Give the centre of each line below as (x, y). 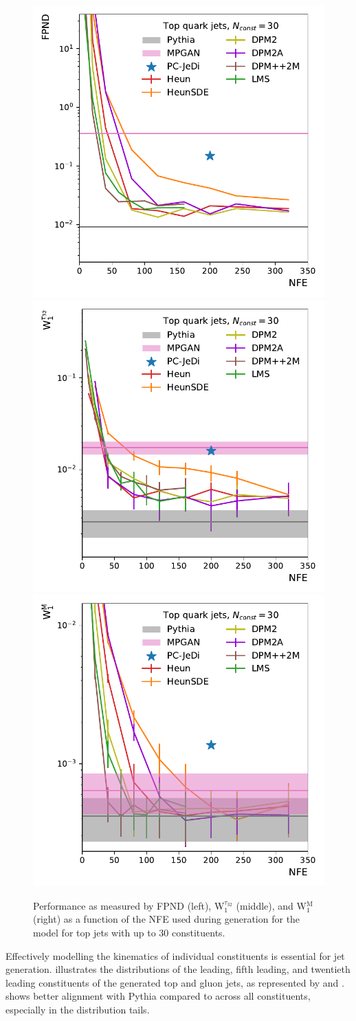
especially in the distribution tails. (78, 1009)
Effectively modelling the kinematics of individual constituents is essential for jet (175, 955)
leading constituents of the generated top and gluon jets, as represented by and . (175, 982)
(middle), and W (271, 905)
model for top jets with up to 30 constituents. (129, 932)
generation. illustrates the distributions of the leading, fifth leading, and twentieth (178, 969)
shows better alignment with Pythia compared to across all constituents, (158, 996)
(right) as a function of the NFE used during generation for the (167, 919)
